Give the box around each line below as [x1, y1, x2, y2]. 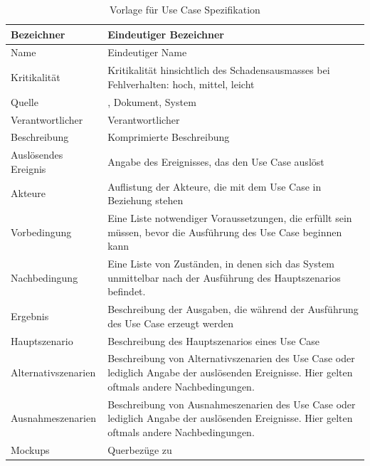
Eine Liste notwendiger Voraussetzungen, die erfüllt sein [107, 211, 352, 226]
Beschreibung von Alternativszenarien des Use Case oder [107, 351, 355, 366]
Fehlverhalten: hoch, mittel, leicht [107, 76, 255, 91]
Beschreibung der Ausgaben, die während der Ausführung [107, 302, 359, 317]
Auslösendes [11, 147, 63, 162]
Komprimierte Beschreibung [107, 129, 230, 144]
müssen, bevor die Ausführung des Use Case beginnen [107, 224, 342, 239]
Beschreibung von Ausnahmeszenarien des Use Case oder [107, 396, 356, 411]
